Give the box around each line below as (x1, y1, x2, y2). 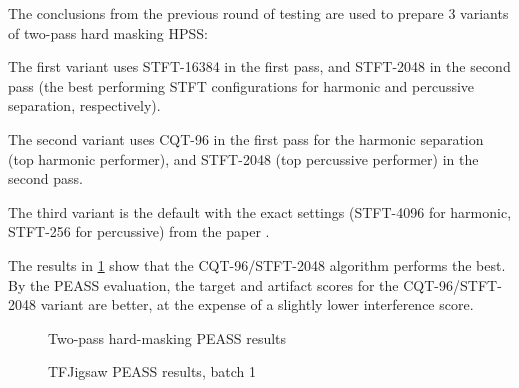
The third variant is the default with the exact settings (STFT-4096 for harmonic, (8, 201, 512, 222)
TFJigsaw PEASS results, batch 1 (48, 361, 256, 382)
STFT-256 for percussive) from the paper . (8, 221, 270, 242)
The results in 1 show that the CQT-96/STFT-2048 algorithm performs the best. (8, 254, 506, 275)
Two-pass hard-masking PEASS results (48, 327, 287, 348)
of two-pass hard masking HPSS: (8, 22, 208, 43)
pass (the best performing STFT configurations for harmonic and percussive (8, 75, 475, 96)
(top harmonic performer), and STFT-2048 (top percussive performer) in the (8, 148, 479, 169)
